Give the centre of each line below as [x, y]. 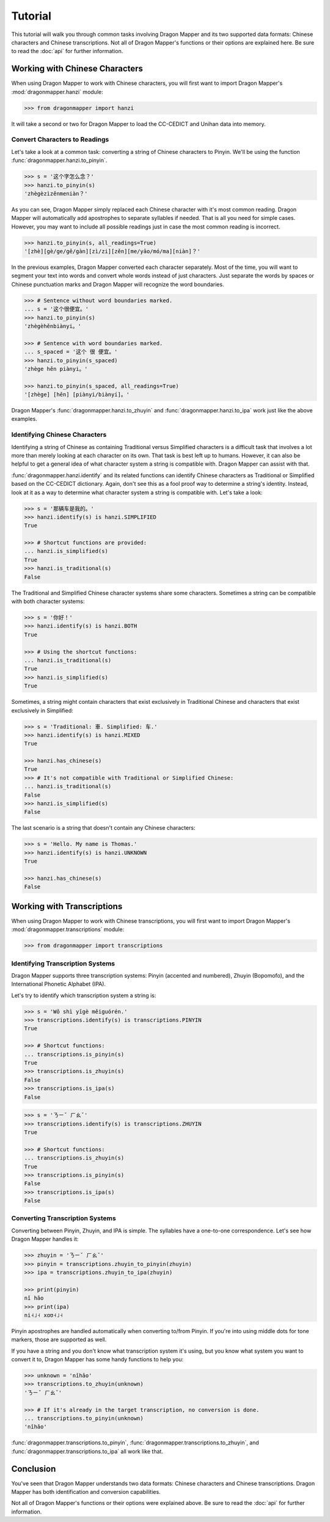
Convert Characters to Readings [60, 139]
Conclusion [34, 1469]
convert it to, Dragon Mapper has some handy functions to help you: [97, 1359]
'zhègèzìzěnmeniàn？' [56, 193]
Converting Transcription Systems [64, 1218]
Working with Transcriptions [67, 906]
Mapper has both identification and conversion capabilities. [86, 1492]
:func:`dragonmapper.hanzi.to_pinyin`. [59, 160]
